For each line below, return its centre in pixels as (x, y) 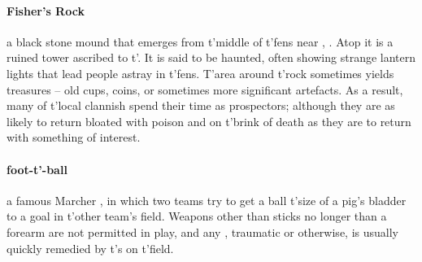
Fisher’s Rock (46, 10)
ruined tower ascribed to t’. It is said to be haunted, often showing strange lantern (211, 57)
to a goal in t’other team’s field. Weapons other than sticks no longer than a (197, 216)
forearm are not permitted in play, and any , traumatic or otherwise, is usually (202, 231)
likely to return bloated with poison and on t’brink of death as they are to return (209, 121)
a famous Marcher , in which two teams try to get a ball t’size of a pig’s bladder (207, 200)
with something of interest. (74, 137)
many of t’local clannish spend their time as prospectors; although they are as (201, 105)
